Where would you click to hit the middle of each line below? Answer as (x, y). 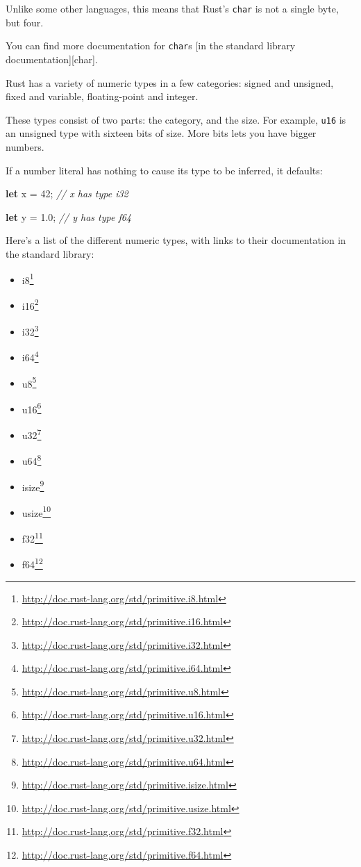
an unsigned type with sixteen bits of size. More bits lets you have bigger (161, 133)
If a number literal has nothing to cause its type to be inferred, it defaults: (164, 170)
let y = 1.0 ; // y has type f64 (68, 216)
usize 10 (36, 511)
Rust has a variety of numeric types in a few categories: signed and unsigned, (170, 82)
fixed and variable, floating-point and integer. (102, 96)
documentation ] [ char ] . (52, 59)
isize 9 (33, 486)
